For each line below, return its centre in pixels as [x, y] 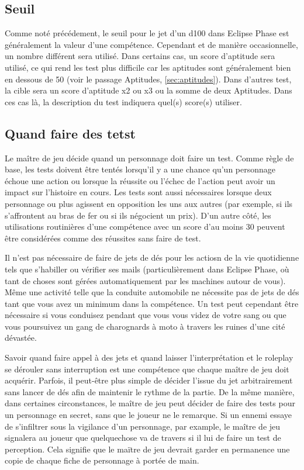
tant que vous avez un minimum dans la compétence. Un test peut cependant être [152, 303]
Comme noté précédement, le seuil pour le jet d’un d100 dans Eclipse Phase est [147, 33]
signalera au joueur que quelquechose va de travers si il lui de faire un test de [143, 438]
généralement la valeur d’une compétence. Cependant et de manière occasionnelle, [151, 44]
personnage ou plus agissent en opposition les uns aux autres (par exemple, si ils [149, 203]
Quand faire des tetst [70, 133]
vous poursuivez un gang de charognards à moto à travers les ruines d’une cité [145, 326]
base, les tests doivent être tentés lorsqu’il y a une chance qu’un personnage [140, 169]
